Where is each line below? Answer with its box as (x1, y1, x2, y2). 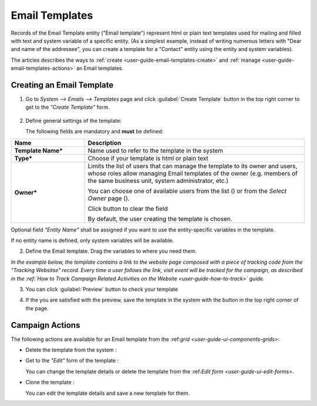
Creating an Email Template (11, 80, 114, 90)
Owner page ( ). (87, 194, 130, 202)
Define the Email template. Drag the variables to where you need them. (25, 247, 197, 255)
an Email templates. (76, 65, 124, 72)
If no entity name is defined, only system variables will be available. (11, 237, 174, 244)
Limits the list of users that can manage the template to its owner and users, (87, 162, 298, 170)
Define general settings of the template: (25, 117, 122, 124)
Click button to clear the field (87, 204, 168, 213)
